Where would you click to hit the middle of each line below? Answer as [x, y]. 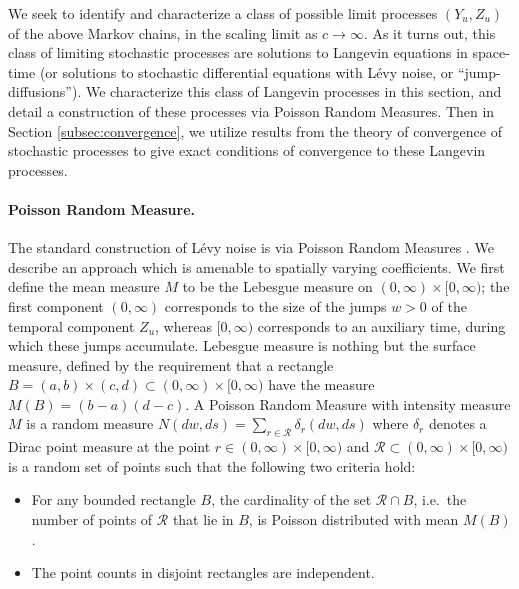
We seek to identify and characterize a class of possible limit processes [223, 13]
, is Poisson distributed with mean [353, 519]
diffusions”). [45, 91]
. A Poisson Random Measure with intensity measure [348, 403]
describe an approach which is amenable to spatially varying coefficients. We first [256, 266]
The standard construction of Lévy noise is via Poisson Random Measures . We [251, 247]
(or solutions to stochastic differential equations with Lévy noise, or [246, 71]
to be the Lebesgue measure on [277, 286]
